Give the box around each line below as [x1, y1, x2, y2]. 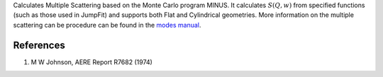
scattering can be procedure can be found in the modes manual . [13, 20, 201, 29]
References [13, 39, 65, 51]
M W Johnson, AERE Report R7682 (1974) [30, 57, 152, 66]
